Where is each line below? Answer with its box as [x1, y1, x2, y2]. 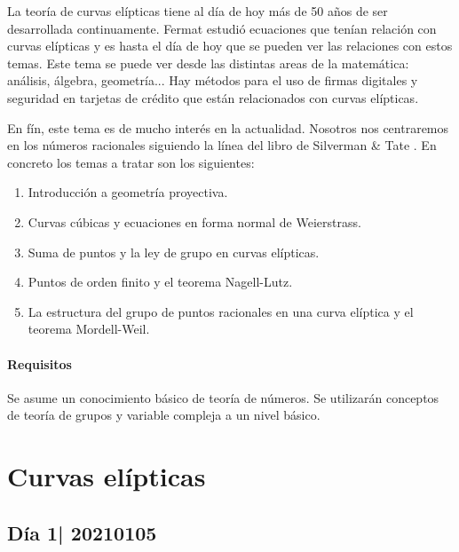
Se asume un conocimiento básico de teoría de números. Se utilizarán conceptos [7, 388, 439, 406]
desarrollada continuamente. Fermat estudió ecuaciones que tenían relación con [7, 19, 437, 37]
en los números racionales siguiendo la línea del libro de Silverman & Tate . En [7, 136, 437, 154]
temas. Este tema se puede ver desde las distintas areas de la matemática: [7, 53, 409, 72]
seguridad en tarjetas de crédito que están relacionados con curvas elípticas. [7, 88, 419, 106]
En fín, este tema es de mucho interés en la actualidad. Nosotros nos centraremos [7, 118, 449, 137]
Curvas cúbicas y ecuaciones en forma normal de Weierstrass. [28, 212, 361, 231]
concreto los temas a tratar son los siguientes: [7, 153, 255, 171]
